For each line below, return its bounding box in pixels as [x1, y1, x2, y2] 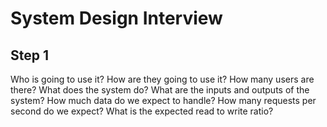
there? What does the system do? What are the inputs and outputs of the [10, 84, 310, 96]
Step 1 [10, 47, 50, 64]
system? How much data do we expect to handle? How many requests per [10, 95, 317, 106]
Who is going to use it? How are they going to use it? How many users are [10, 73, 315, 85]
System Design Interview [10, 7, 223, 30]
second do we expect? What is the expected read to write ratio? [10, 105, 274, 117]
